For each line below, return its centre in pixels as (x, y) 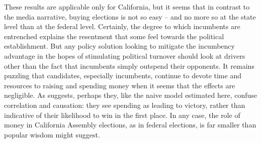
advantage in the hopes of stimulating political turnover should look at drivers (125, 55)
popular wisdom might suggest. (52, 134)
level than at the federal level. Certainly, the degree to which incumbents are (122, 26)
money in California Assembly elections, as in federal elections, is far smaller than (130, 125)
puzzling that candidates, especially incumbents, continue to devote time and (123, 76)
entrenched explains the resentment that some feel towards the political (114, 36)
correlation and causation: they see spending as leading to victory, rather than (125, 105)
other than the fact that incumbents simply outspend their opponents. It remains (129, 65)
